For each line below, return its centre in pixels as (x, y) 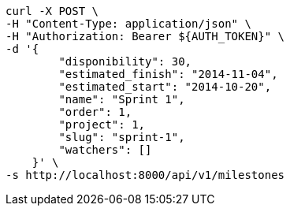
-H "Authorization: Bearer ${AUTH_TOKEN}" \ (145, 36)
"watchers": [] (105, 150)
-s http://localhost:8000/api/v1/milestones (145, 175)
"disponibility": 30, (125, 61)
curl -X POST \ (52, 11)
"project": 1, (102, 125)
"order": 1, (95, 112)
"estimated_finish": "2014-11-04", (168, 74)
